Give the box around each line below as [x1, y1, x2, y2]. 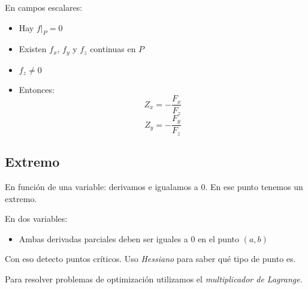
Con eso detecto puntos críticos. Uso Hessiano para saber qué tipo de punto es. [5, 252, 296, 265]
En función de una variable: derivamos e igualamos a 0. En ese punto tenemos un [5, 180, 303, 193]
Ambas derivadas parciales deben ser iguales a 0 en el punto [19, 232, 239, 245]
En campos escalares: [5, 1, 83, 13]
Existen [19, 43, 47, 55]
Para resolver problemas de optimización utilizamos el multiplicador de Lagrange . [5, 273, 303, 285]
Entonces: [19, 83, 55, 95]
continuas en [90, 43, 136, 55]
